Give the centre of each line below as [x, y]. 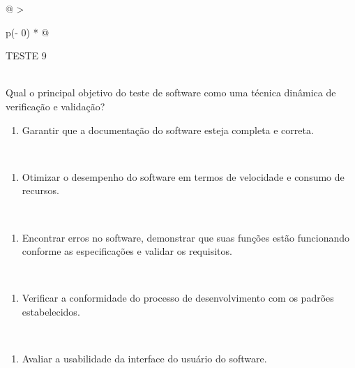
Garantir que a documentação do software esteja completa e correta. [168, 130]
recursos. [40, 190]
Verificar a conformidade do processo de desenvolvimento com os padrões [178, 298]
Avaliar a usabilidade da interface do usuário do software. [144, 359]
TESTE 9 [26, 56]
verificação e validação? [55, 106]
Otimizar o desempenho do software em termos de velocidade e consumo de [183, 176]
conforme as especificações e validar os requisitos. [127, 251]
